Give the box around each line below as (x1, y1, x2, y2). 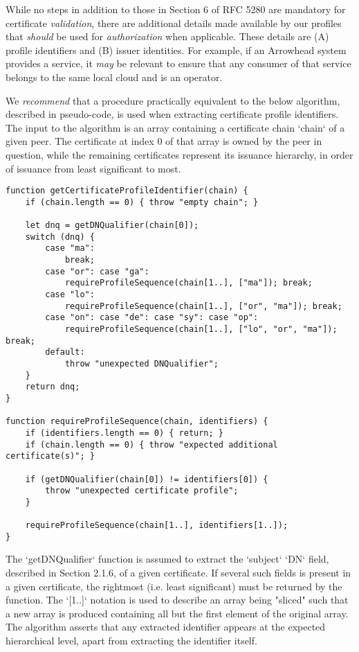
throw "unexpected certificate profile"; (45, 486, 239, 496)
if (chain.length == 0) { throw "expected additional (25, 439, 278, 450)
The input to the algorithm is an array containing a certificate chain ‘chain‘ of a (6, 120, 345, 134)
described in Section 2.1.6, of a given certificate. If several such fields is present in (6, 565, 351, 580)
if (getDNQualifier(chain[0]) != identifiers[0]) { (25, 474, 268, 484)
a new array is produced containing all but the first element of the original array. (6, 606, 349, 620)
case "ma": (45, 243, 95, 254)
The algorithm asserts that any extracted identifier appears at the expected (6, 619, 326, 634)
